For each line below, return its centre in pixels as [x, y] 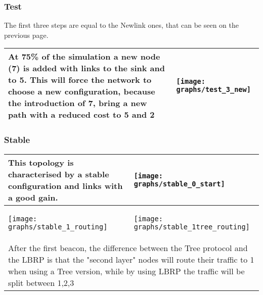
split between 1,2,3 [41, 282]
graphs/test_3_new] [213, 90]
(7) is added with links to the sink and [86, 68]
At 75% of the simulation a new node [84, 57]
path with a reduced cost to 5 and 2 [81, 115]
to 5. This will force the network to [80, 80]
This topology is [41, 162]
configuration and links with [65, 185]
